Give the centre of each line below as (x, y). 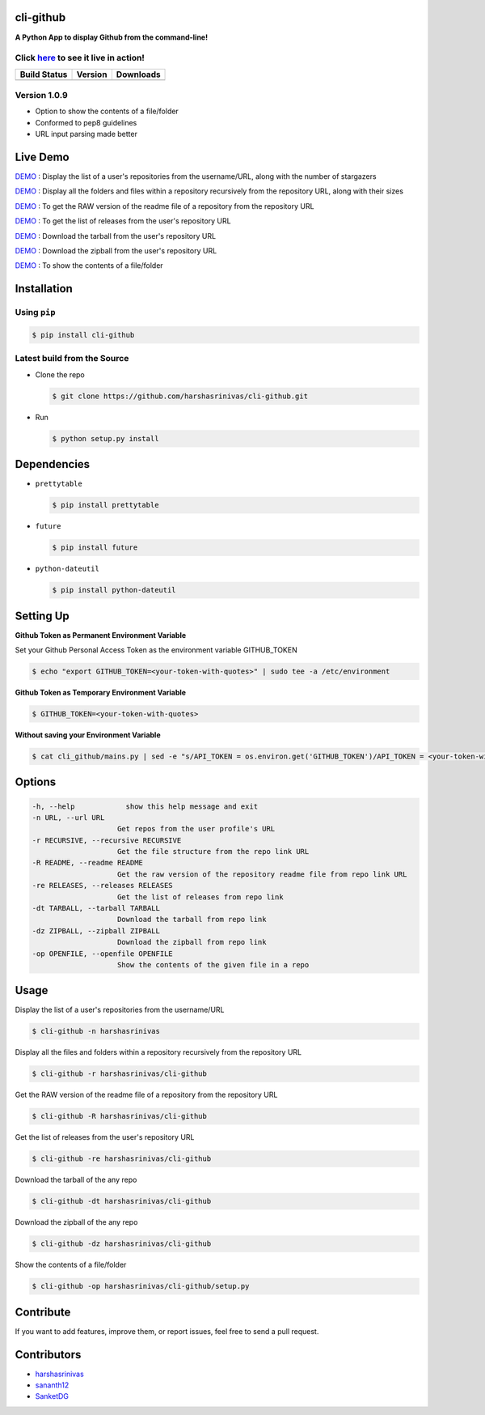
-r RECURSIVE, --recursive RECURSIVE (107, 840)
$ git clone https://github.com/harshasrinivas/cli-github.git (180, 396)
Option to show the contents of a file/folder (107, 111)
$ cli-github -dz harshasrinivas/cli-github (122, 1244)
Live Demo (42, 157)
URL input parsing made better (86, 134)
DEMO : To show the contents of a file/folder (89, 266)
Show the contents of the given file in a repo (213, 965)
